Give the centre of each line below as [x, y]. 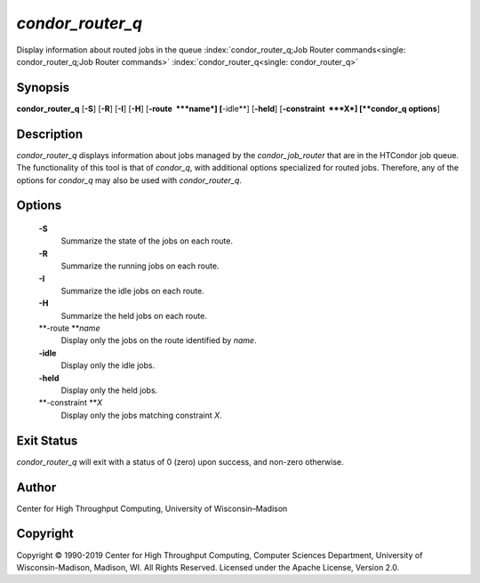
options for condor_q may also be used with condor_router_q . [129, 180]
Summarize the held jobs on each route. [134, 315]
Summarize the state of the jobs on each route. [147, 241]
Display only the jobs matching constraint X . [141, 415]
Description [50, 134]
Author [36, 487]
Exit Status [47, 440]
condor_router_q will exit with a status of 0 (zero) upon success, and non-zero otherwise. [180, 461]
